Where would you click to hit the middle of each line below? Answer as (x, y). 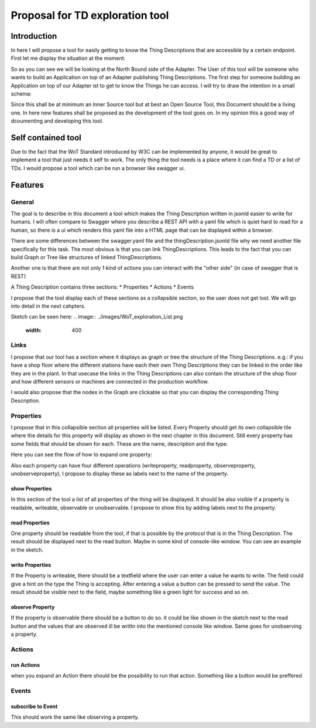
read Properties (30, 523)
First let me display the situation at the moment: (68, 58)
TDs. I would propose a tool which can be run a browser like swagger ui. (98, 168)
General (23, 202)
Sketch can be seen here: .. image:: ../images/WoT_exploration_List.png (97, 317)
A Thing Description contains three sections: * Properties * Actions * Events (102, 287)
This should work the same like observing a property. (75, 717)
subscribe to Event (34, 706)
